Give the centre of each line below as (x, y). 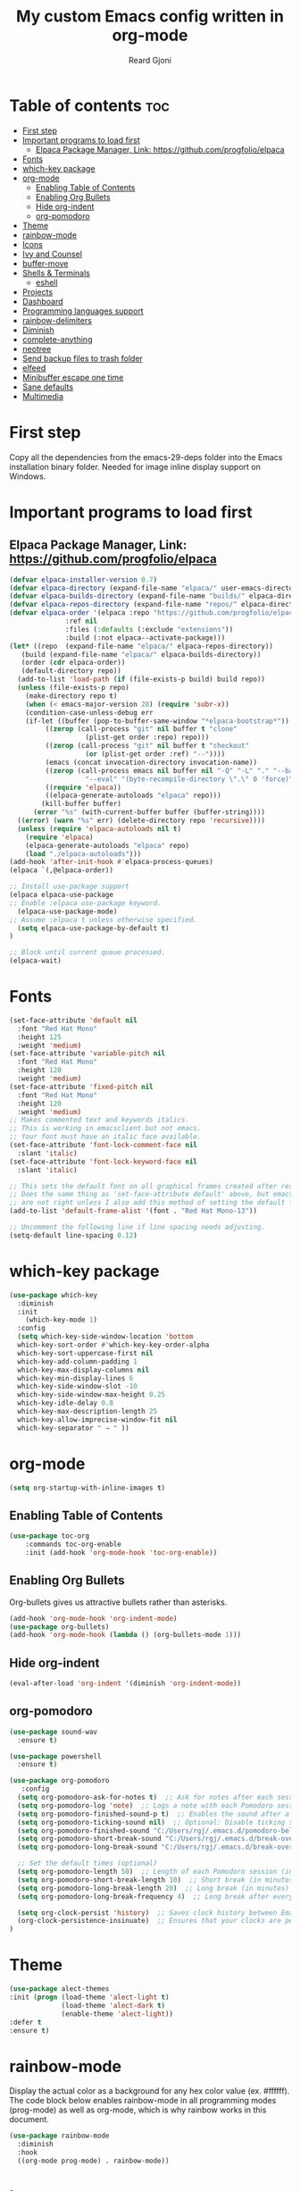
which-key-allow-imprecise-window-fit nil (97, 1419)
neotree (37, 348)
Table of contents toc (89, 105)
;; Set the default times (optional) (87, 1864)
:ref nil (82, 621)
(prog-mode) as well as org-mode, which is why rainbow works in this (138, 2110)
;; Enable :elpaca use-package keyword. (86, 903)
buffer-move (45, 263)
